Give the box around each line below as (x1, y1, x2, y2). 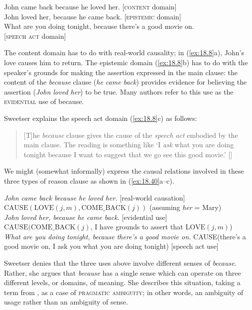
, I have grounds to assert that (90, 221, 183, 232)
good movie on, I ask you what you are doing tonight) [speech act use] (4, 241, 219, 251)
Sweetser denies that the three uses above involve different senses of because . (4, 258, 237, 268)
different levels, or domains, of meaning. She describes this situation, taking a (4, 277, 241, 288)
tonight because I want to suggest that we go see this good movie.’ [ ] (23, 149, 233, 159)
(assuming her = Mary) (149, 202, 222, 212)
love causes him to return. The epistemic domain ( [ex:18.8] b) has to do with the (4, 57, 248, 67)
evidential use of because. (4, 96, 84, 106)
